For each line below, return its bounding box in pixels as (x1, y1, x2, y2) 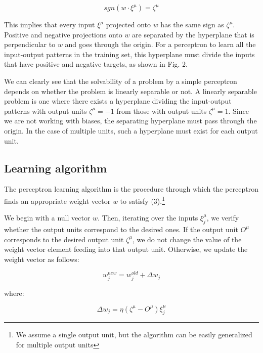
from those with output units (116, 105, 207, 116)
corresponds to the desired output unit (4, 234, 124, 244)
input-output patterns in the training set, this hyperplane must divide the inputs (4, 49, 255, 59)
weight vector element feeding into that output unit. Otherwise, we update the (4, 244, 248, 254)
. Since (228, 105, 249, 116)
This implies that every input (4, 19, 95, 29)
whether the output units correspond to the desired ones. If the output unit (4, 224, 238, 234)
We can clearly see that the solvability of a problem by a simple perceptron (4, 75, 237, 86)
